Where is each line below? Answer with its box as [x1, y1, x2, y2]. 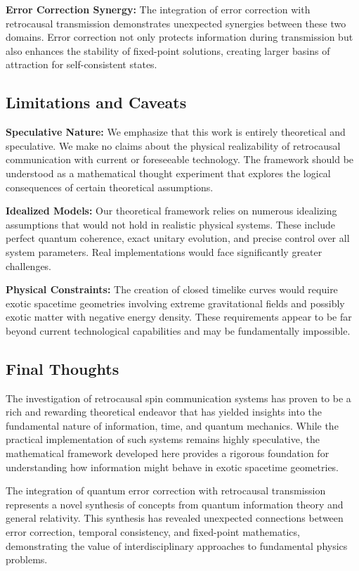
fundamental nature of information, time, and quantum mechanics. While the [6, 418, 339, 432]
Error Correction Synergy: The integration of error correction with [6, 2, 311, 16]
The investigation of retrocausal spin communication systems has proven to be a [6, 390, 351, 405]
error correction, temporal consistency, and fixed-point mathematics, [6, 525, 300, 539]
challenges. [6, 258, 52, 273]
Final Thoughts [6, 357, 119, 379]
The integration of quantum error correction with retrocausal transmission [6, 483, 326, 498]
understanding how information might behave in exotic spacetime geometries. [6, 459, 339, 474]
